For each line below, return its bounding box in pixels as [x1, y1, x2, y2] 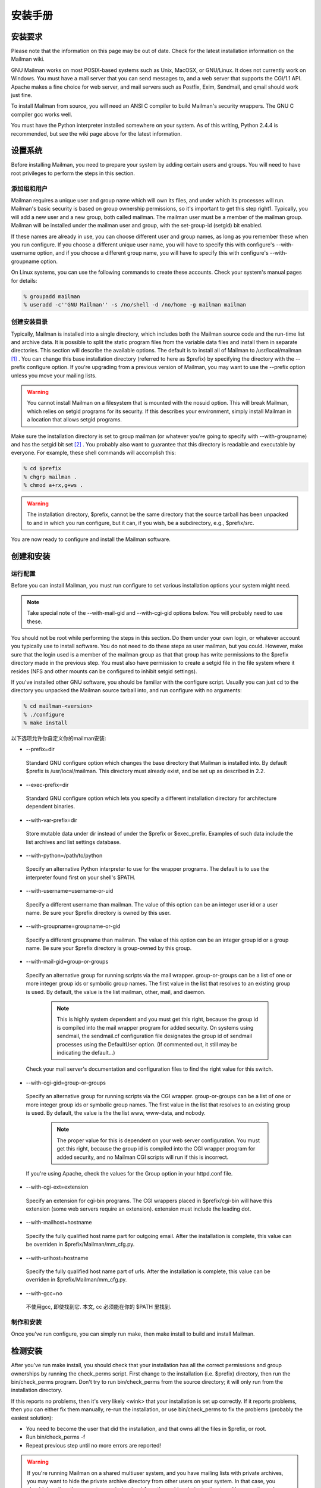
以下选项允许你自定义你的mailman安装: [11, 735, 106, 742]
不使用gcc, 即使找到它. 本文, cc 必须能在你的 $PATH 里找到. [26, 1303, 172, 1311]
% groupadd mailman [23, 293, 80, 300]
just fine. [11, 92, 33, 99]
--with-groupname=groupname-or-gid [26, 923, 121, 930]
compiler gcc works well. [11, 111, 73, 118]
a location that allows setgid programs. [27, 416, 122, 423]
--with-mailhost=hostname [26, 1219, 92, 1226]
